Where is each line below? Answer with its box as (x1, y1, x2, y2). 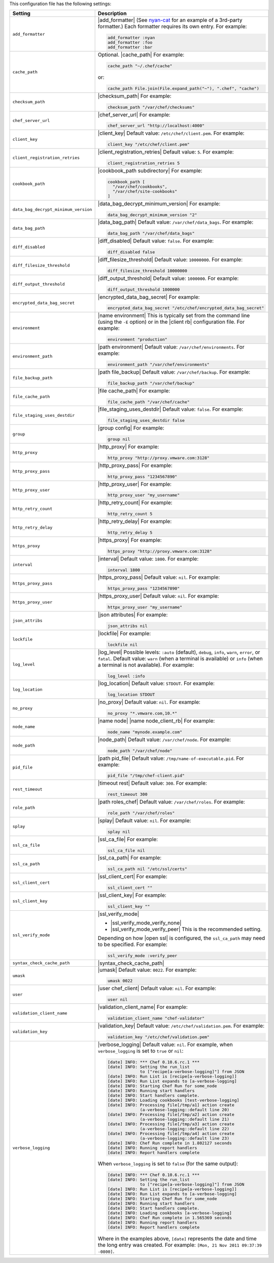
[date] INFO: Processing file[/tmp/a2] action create (107, 1112, 234, 1117)
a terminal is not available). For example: (97, 661, 194, 668)
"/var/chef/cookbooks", (112, 183, 167, 189)
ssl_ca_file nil (107, 848, 145, 853)
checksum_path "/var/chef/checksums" (107, 104, 195, 110)
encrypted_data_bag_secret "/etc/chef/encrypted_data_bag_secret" (107, 305, 264, 311)
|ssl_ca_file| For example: (97, 836, 158, 843)
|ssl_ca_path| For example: (97, 854, 162, 861)
